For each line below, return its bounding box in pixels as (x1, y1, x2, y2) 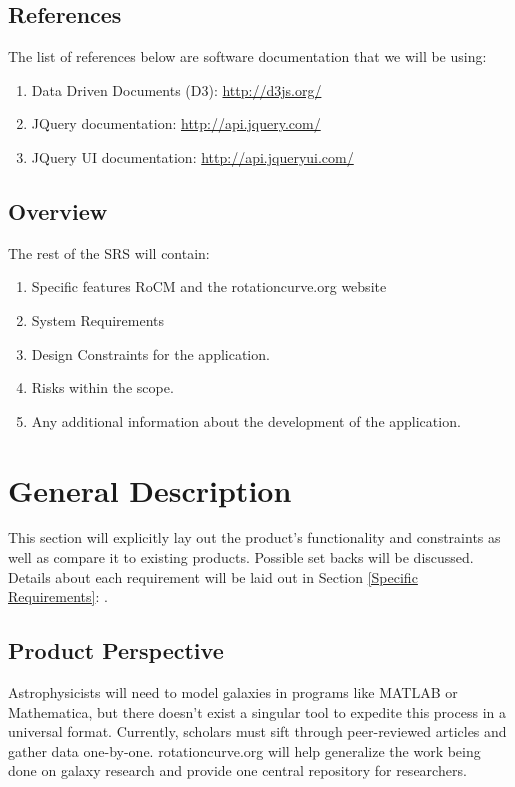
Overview (8, 195, 108, 226)
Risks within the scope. (31, 377, 174, 398)
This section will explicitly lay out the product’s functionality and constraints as (8, 527, 501, 548)
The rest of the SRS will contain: (8, 242, 210, 263)
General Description (8, 469, 292, 510)
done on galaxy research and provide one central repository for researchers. (8, 760, 467, 781)
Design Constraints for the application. (31, 343, 270, 364)
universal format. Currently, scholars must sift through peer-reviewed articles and (8, 721, 507, 742)
